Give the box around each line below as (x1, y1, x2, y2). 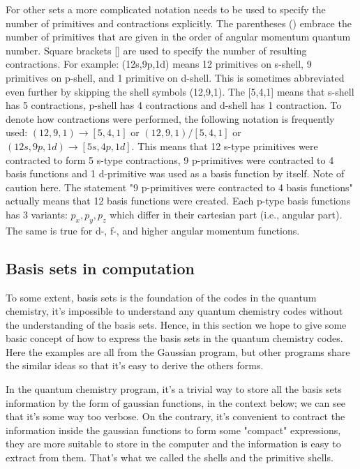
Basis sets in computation (6, 257, 195, 278)
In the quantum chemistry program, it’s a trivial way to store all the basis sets (6, 382, 342, 396)
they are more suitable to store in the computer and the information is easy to (6, 436, 341, 451)
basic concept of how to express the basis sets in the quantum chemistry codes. (6, 331, 343, 345)
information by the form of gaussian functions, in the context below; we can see (6, 395, 345, 410)
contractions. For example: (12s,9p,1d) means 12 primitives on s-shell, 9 (6, 57, 312, 71)
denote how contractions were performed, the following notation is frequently (6, 111, 335, 126)
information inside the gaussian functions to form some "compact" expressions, (6, 422, 341, 437)
